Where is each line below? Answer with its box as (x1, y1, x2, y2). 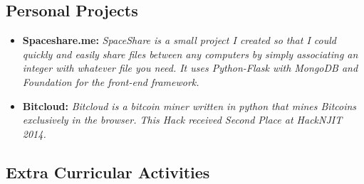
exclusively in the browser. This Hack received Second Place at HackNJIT (22, 112, 343, 127)
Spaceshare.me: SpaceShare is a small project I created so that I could (22, 33, 336, 48)
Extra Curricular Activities (6, 161, 210, 183)
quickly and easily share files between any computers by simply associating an (22, 46, 358, 61)
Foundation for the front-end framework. (22, 74, 199, 89)
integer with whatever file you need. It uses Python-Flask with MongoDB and (22, 60, 358, 75)
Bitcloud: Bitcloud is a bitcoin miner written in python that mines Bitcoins (22, 98, 357, 113)
